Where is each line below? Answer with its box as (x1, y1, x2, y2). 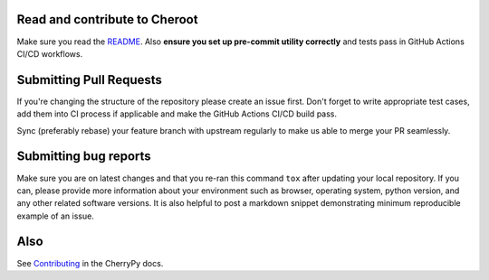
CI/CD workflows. (16, 48, 83, 59)
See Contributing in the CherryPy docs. (16, 257, 164, 268)
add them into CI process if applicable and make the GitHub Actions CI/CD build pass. (16, 108, 338, 119)
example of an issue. (16, 210, 94, 221)
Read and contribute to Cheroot (16, 12, 198, 27)
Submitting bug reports (16, 149, 151, 164)
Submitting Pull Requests (16, 72, 163, 88)
